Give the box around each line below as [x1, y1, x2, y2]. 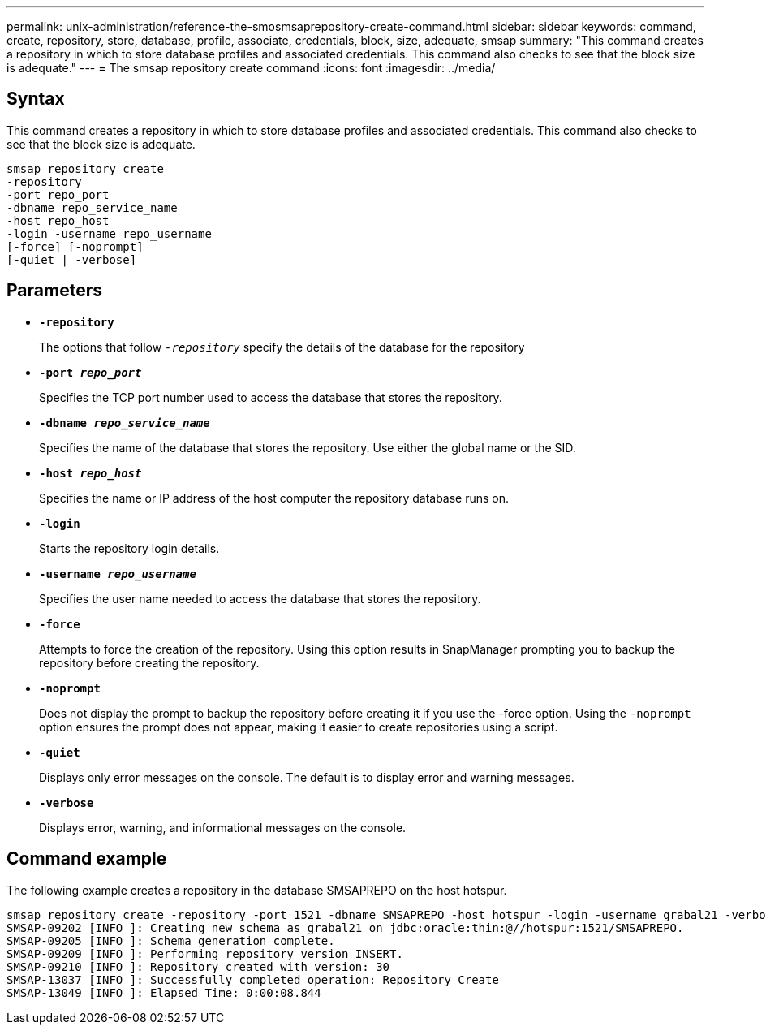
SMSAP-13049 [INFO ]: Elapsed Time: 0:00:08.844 [6, 986, 321, 999]
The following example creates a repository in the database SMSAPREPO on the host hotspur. [6, 882, 507, 897]
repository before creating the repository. [39, 655, 260, 670]
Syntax [6, 88, 65, 110]
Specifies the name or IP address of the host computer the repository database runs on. [39, 490, 510, 505]
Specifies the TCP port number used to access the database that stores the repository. [39, 390, 502, 404]
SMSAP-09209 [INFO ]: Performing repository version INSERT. [6, 947, 403, 960]
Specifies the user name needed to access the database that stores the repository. [39, 591, 481, 606]
